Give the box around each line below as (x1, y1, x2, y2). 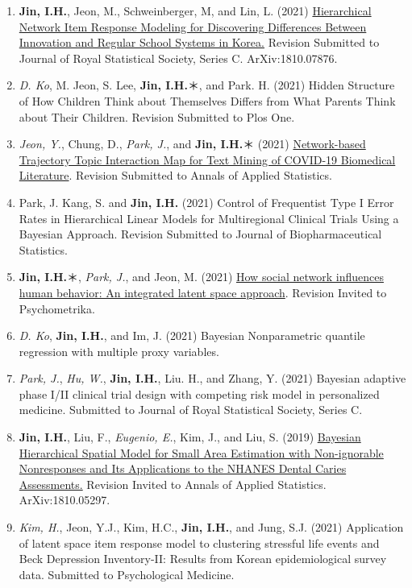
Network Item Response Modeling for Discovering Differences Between (19, 18, 367, 35)
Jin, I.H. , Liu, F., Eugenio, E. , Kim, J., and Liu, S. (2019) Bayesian (19, 429, 361, 445)
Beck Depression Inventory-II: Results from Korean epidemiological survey (19, 550, 387, 567)
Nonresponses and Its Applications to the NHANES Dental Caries (19, 460, 347, 477)
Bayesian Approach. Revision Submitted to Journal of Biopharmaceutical (19, 226, 382, 242)
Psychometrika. (19, 300, 95, 317)
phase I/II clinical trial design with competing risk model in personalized (19, 385, 380, 402)
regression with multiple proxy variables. (19, 342, 219, 359)
